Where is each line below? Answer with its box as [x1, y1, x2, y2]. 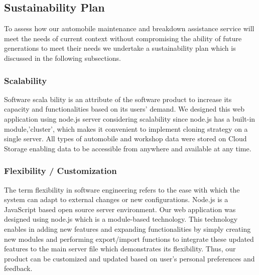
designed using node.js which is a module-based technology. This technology [4, 214, 238, 224]
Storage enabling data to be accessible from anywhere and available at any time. [4, 143, 251, 153]
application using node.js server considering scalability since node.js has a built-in [4, 113, 255, 124]
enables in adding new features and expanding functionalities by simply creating [4, 223, 251, 234]
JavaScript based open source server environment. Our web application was [4, 204, 236, 214]
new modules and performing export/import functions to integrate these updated [4, 233, 254, 244]
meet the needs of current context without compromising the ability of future [4, 33, 242, 43]
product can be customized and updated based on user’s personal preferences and [4, 253, 255, 263]
